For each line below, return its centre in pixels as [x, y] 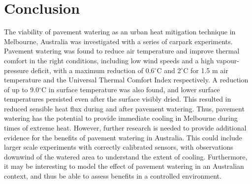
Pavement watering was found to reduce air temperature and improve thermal [122, 51]
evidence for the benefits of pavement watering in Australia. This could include [123, 137]
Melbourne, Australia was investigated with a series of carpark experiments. [118, 41]
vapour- [228, 60]
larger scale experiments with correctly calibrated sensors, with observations [119, 147]
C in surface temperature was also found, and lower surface [131, 89]
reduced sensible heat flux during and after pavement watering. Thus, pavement [124, 108]
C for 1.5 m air [206, 70]
